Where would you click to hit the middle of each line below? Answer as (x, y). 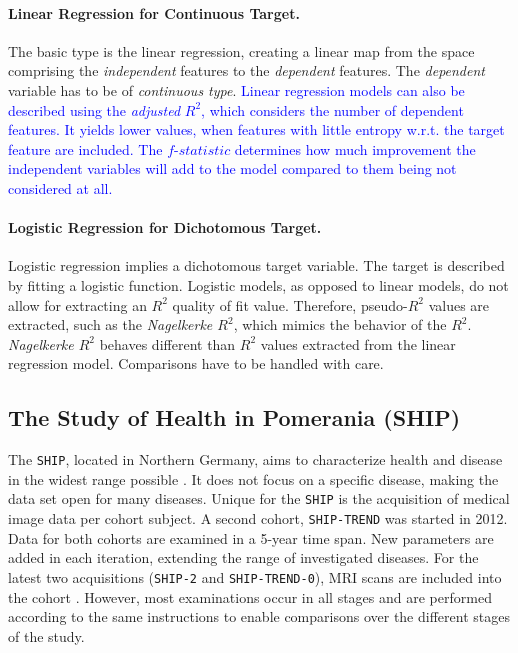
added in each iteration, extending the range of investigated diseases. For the (243, 557)
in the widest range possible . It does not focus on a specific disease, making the (253, 478)
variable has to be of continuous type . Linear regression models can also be (236, 89)
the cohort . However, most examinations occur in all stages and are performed (250, 596)
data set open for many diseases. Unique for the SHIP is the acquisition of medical (259, 498)
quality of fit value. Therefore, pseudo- (290, 304)
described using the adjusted (94, 109)
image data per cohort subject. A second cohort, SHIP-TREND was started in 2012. (258, 518)
